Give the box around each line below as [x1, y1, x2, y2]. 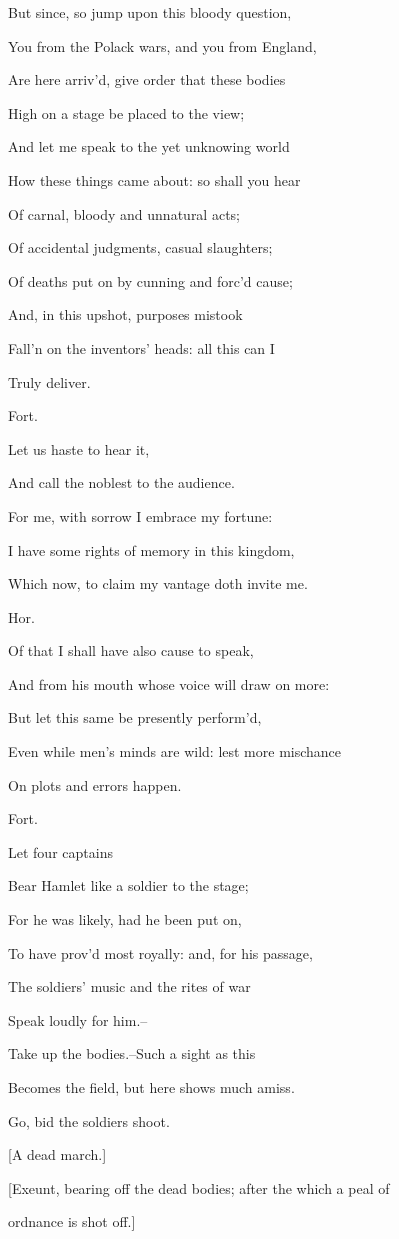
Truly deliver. [8, 371, 91, 392]
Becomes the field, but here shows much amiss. [8, 1077, 295, 1097]
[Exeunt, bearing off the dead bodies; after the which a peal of [8, 1177, 390, 1198]
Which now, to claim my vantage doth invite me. [8, 573, 308, 594]
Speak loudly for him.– [8, 1009, 148, 1030]
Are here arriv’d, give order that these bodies [8, 69, 286, 90]
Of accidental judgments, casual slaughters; [8, 237, 273, 258]
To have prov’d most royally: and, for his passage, [8, 942, 313, 963]
